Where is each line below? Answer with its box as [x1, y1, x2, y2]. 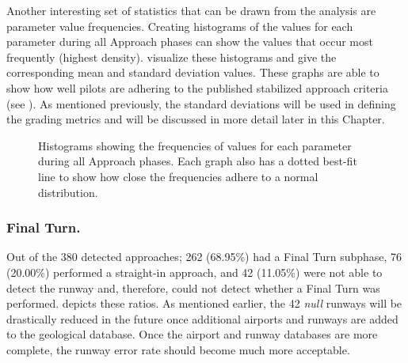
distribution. [38, 183, 98, 200]
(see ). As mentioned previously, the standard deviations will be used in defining [6, 95, 396, 112]
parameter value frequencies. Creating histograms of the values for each [6, 17, 353, 34]
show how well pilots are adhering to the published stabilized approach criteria [6, 79, 388, 96]
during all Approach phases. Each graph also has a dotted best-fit [38, 153, 357, 169]
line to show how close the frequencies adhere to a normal [38, 168, 318, 184]
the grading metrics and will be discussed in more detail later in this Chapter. [6, 111, 385, 127]
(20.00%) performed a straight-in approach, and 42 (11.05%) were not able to [6, 263, 383, 280]
